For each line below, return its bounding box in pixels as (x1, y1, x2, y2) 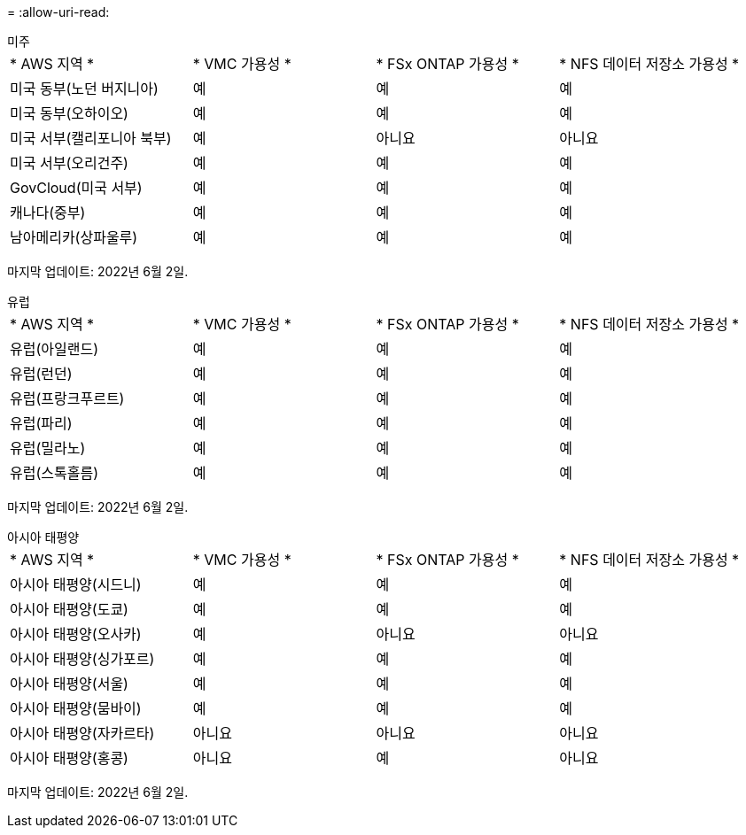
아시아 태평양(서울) (10, 675, 128, 692)
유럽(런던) (10, 365, 73, 383)
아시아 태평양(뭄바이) (10, 700, 142, 717)
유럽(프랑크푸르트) (10, 390, 125, 407)
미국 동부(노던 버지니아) (10, 80, 159, 97)
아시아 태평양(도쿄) (10, 600, 128, 618)
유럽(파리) (10, 414, 73, 432)
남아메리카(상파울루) (10, 228, 138, 246)
